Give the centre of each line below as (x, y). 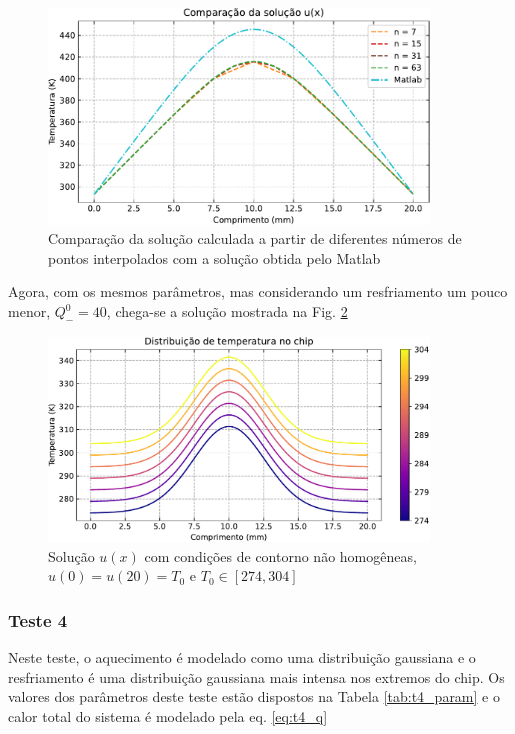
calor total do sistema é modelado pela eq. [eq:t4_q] (168, 715)
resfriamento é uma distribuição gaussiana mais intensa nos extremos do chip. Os (256, 676)
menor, (29, 311)
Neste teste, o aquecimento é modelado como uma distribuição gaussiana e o (242, 657)
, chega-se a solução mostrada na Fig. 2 (227, 311)
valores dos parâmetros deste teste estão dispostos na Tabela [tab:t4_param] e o (254, 696)
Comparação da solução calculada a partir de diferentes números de (255, 238)
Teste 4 (38, 619)
